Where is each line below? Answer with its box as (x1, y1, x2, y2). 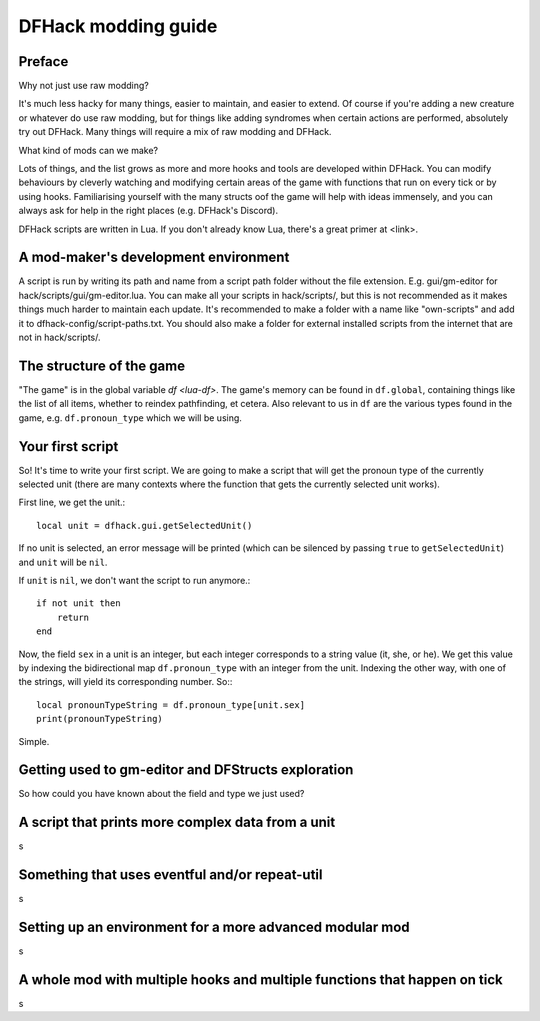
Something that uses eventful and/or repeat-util (18, 866, 323, 884)
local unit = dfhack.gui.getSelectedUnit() (36, 520, 253, 531)
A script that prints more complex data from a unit (18, 814, 336, 831)
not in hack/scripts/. (18, 331, 101, 344)
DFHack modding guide (18, 15, 218, 37)
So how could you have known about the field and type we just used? (18, 788, 305, 800)
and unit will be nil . (18, 556, 108, 568)
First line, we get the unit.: (18, 496, 126, 509)
